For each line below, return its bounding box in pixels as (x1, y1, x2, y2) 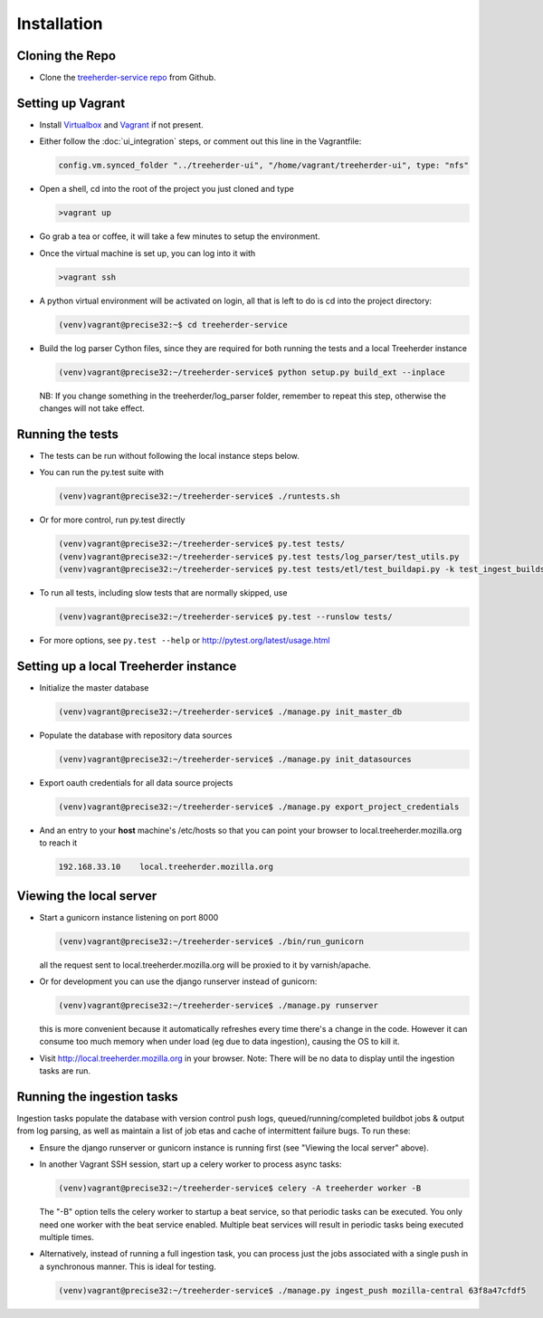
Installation (16, 14, 103, 33)
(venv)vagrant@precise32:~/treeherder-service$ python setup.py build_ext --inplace (58, 367, 445, 377)
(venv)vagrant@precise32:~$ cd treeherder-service (58, 320, 289, 329)
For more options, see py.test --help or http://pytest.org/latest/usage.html (39, 635, 330, 645)
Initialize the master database (39, 682, 149, 692)
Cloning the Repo (16, 48, 117, 63)
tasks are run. (39, 1065, 90, 1076)
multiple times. (39, 1231, 94, 1242)
